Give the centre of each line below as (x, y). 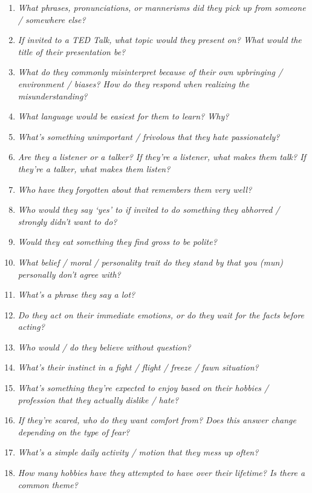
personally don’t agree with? (69, 274)
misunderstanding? (53, 96)
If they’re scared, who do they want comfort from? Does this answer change (157, 420)
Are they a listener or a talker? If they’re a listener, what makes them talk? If (162, 157)
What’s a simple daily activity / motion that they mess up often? (138, 452)
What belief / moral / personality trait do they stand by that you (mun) (151, 262)
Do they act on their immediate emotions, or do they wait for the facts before (161, 314)
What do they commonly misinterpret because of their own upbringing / (150, 72)
